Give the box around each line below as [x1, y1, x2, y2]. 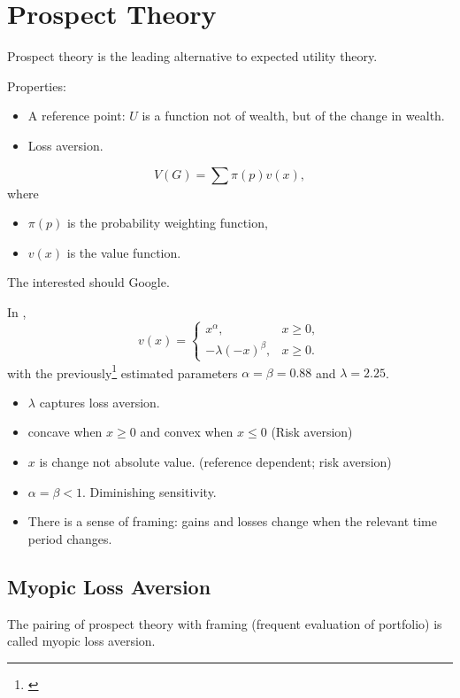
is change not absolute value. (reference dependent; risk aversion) [39, 453, 392, 471]
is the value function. [66, 243, 181, 261]
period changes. [27, 529, 112, 547]
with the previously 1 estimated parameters [7, 361, 238, 382]
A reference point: [27, 106, 126, 125]
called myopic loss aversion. [7, 632, 156, 650]
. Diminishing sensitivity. [82, 482, 217, 500]
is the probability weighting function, [66, 213, 268, 232]
